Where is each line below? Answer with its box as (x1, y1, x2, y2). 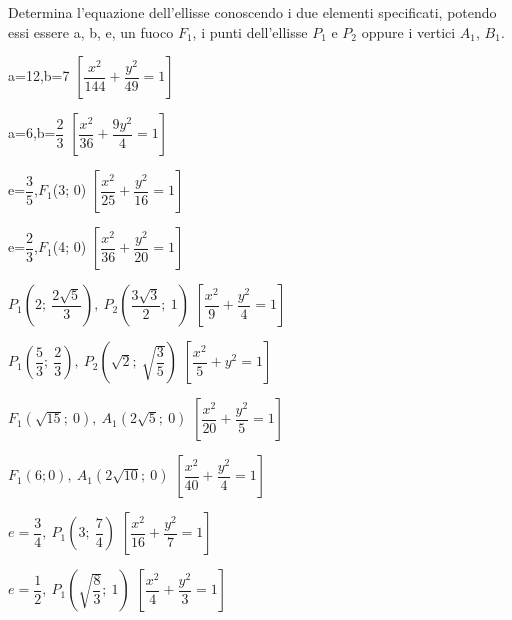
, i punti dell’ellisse (192, 21, 308, 42)
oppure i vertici (361, 21, 456, 42)
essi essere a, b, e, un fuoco (8, 21, 174, 42)
